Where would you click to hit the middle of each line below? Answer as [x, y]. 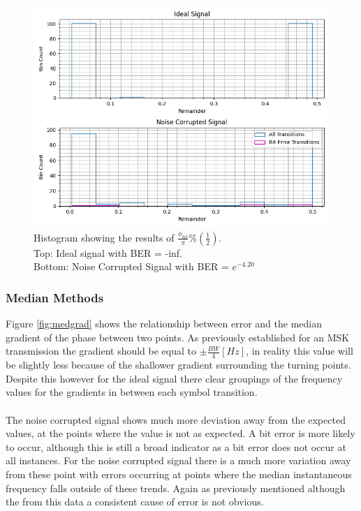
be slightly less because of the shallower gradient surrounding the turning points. [178, 365]
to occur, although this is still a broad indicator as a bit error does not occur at [176, 446]
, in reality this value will [300, 351]
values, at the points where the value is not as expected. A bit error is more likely [180, 433]
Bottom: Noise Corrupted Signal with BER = [131, 266]
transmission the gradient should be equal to [101, 351]
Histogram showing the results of [104, 237]
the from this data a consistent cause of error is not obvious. [135, 502]
